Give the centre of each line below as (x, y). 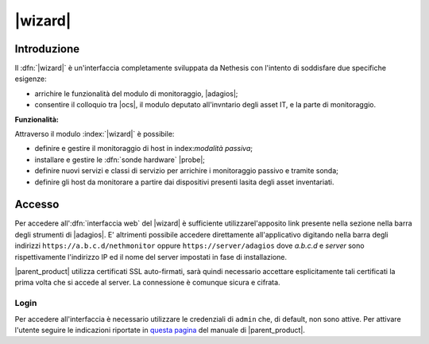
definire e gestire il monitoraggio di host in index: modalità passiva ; (144, 149)
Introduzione (47, 49)
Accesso (37, 205)
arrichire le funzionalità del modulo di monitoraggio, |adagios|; (136, 93)
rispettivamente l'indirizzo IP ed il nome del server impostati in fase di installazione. (151, 257)
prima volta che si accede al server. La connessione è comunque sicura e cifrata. (148, 283)
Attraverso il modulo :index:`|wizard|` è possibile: (95, 134)
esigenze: (31, 79)
